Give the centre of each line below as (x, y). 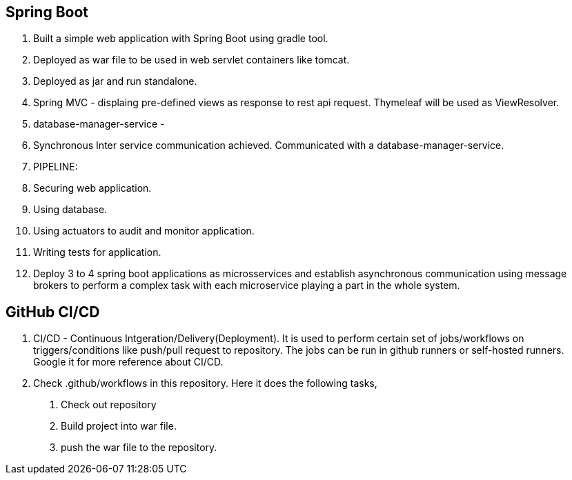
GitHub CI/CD (53, 312)
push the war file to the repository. (139, 448)
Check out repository (109, 405)
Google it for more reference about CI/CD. (128, 362)
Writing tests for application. (97, 252)
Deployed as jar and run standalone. (115, 81)
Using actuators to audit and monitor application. (144, 231)
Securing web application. (92, 188)
